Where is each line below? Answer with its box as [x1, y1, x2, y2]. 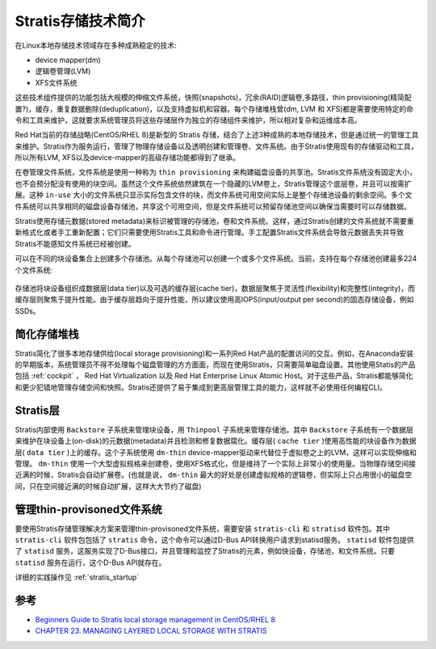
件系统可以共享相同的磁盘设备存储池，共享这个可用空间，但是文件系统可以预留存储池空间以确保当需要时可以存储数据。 [15, 201, 411, 211]
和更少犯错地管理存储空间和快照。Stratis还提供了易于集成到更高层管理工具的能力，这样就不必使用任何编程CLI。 [15, 382, 387, 392]
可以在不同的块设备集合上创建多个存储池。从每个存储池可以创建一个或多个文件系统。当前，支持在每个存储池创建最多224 [15, 254, 417, 263]
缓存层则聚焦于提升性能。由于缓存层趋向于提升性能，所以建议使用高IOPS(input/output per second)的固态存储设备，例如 [15, 295, 415, 305]
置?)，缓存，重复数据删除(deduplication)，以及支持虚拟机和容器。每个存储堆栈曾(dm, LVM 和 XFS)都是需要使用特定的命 [15, 103, 414, 113]
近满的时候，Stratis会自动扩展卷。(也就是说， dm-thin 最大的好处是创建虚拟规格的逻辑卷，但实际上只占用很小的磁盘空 [15, 470, 413, 480]
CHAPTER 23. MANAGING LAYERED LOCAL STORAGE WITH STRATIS [35, 626, 267, 636]
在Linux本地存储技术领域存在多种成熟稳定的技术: [15, 40, 177, 50]
